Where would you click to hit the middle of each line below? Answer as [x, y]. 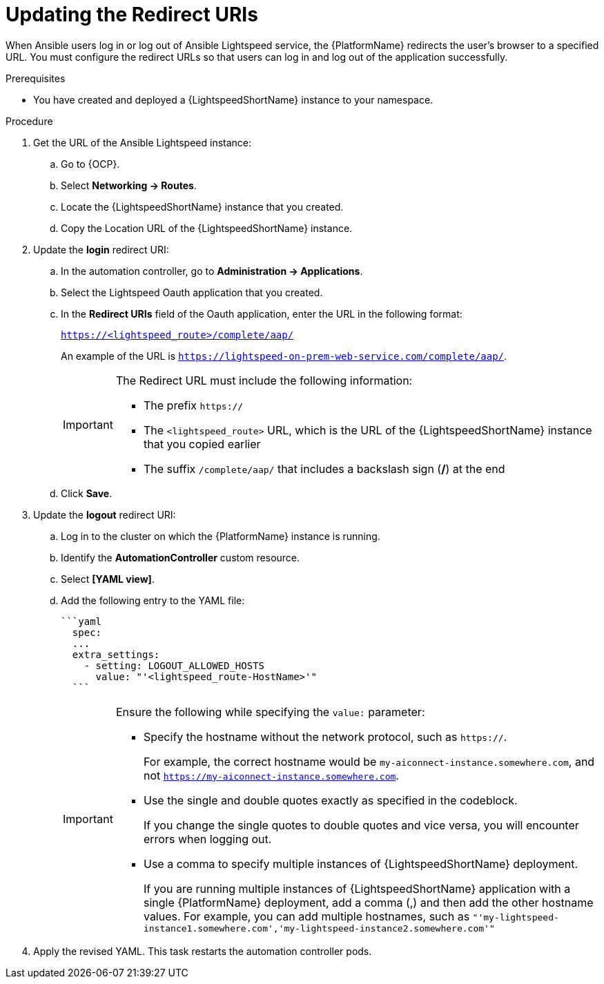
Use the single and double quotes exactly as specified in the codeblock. [330, 800]
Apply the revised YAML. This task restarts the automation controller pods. [203, 951]
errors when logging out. [207, 839]
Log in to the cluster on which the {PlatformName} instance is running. [221, 536]
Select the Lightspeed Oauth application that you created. [192, 292]
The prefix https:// [193, 405]
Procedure [29, 121]
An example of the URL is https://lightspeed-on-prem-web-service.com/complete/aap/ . [284, 356]
